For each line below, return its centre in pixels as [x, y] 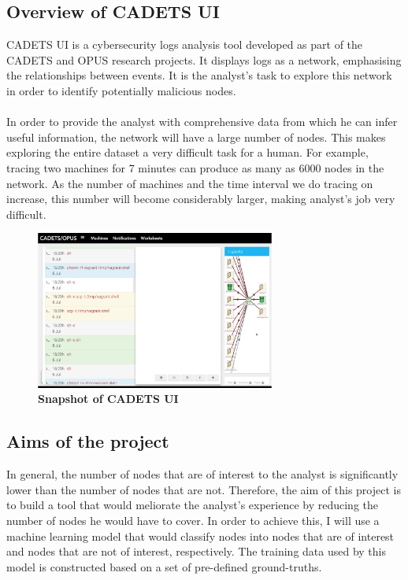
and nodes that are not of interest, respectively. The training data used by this [197, 551]
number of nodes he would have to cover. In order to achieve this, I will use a [193, 520]
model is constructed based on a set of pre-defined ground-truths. [164, 566]
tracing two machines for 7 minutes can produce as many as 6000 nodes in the [195, 167]
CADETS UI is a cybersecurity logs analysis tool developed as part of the [185, 44]
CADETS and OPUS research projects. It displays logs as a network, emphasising [204, 59]
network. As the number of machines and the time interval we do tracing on [190, 183]
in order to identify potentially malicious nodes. [121, 90]
